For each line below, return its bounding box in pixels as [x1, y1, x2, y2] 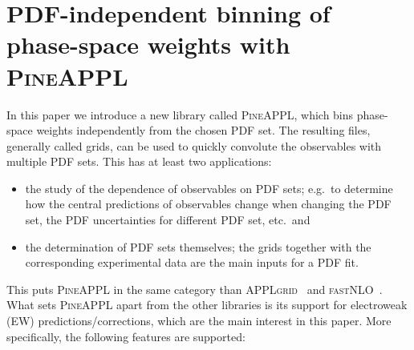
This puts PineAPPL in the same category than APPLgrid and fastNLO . [6, 280, 383, 297]
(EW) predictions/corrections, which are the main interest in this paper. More [6, 312, 392, 329]
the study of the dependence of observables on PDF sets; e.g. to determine [25, 179, 393, 196]
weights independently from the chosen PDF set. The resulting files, [36, 122, 371, 139]
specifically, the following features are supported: [6, 328, 246, 344]
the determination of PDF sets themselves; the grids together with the [25, 238, 371, 255]
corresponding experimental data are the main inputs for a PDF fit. [25, 254, 359, 271]
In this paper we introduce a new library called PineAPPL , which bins [6, 106, 354, 123]
